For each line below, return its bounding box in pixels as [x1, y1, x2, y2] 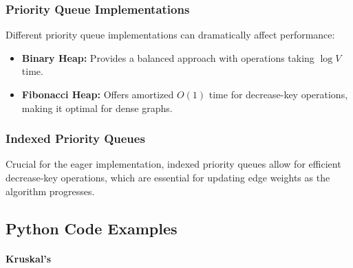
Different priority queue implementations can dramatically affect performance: [6, 27, 335, 42]
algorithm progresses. [6, 183, 95, 198]
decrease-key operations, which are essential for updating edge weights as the [6, 170, 330, 184]
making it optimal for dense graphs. [21, 100, 173, 115]
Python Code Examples [6, 217, 178, 238]
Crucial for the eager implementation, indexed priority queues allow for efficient [6, 157, 341, 171]
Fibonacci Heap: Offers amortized [21, 87, 174, 101]
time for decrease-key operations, [208, 87, 348, 101]
